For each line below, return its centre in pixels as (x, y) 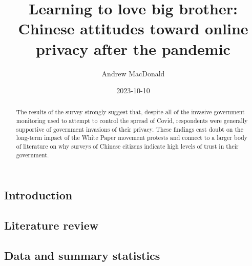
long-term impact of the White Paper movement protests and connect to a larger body (132, 138)
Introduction (38, 195)
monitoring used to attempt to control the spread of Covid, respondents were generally (132, 121)
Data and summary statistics (82, 255)
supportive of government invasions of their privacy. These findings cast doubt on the (130, 129)
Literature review (51, 225)
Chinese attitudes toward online (133, 28)
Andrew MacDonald (133, 73)
